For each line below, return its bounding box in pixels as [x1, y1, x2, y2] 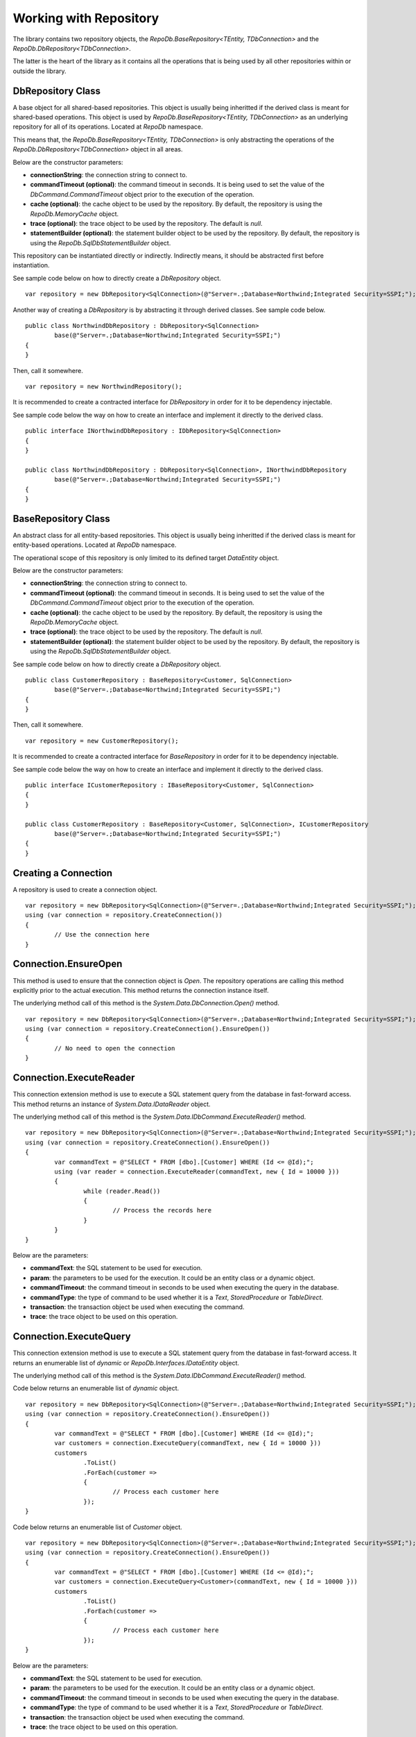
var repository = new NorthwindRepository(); [25, 383, 183, 390]
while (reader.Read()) [83, 1187, 161, 1195]
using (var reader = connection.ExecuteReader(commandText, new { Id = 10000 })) [54, 1167, 340, 1176]
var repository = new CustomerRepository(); [25, 736, 180, 745]
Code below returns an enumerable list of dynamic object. [12, 1384, 180, 1392]
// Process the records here [112, 1206, 211, 1215]
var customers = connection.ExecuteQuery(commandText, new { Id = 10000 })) [54, 1439, 322, 1447]
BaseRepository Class [12, 513, 110, 525]
